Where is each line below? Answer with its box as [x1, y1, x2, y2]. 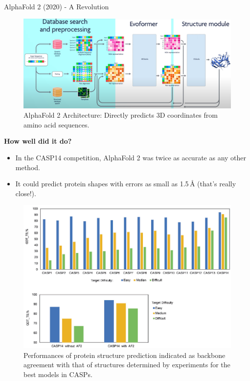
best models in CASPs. [23, 369, 92, 380]
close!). [15, 188, 36, 198]
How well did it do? [4, 136, 72, 146]
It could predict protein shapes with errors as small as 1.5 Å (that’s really [15, 178, 236, 189]
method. [15, 162, 40, 172]
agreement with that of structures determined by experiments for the [23, 359, 230, 370]
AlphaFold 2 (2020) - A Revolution [4, 1, 109, 11]
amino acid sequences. [23, 119, 90, 129]
